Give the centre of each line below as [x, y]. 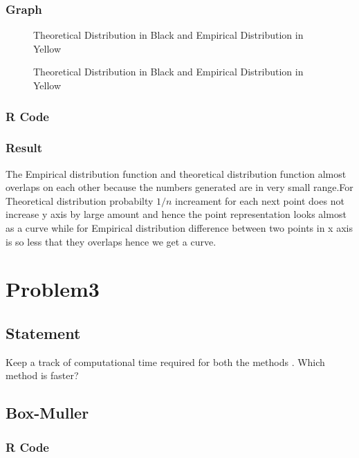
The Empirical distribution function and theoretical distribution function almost [176, 173]
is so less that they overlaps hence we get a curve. [111, 241]
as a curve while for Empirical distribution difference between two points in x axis [179, 228]
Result [24, 148]
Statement [43, 332]
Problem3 [53, 289]
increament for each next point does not [260, 200]
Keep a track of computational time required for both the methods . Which [165, 361]
